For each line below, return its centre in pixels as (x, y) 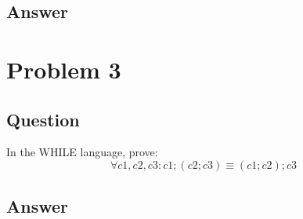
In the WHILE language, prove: (82, 152)
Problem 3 (64, 69)
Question (43, 119)
